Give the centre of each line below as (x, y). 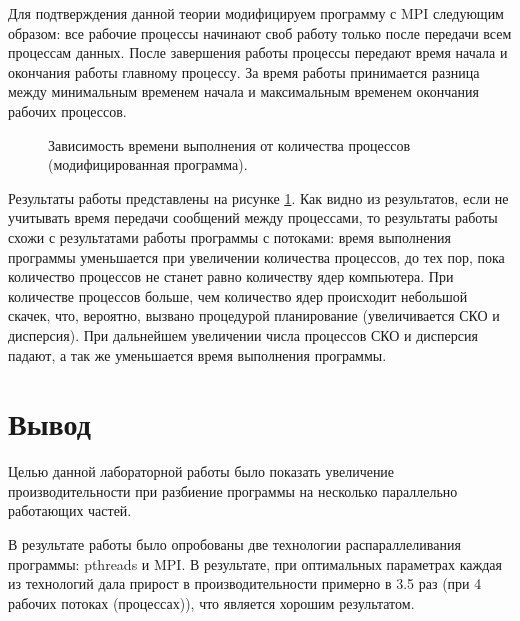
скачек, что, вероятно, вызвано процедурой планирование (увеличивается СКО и (254, 315)
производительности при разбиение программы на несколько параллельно (233, 490)
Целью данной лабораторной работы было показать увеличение (201, 471)
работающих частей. (70, 510)
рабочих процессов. (67, 110)
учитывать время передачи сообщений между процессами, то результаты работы (253, 217)
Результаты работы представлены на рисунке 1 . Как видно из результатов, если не (258, 197)
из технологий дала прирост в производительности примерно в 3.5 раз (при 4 (245, 583)
